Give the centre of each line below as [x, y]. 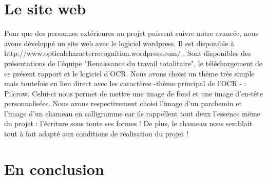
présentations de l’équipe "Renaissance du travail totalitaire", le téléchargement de [133, 63]
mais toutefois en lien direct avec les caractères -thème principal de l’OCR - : [125, 83]
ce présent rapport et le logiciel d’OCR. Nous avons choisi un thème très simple [129, 73]
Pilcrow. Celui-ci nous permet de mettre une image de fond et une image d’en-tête [133, 93]
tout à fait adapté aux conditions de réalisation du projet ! [96, 134]
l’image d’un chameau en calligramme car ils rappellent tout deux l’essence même [132, 113]
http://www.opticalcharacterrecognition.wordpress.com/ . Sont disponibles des [128, 53]
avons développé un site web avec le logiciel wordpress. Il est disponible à [119, 43]
